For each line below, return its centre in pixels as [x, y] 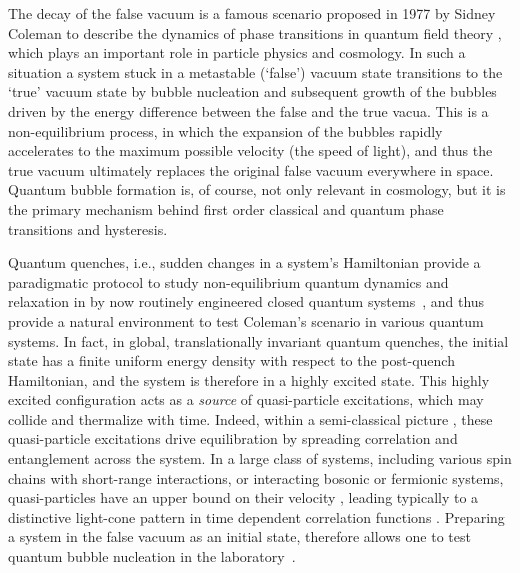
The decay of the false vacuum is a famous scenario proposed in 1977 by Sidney [252, 13]
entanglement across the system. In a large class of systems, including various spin [260, 458]
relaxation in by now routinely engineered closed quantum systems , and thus [246, 301]
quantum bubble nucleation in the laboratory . [152, 556]
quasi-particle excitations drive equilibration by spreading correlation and [233, 438]
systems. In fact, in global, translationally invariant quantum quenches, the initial [258, 340]
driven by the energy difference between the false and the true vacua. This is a [248, 110]
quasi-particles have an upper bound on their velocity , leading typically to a [243, 497]
